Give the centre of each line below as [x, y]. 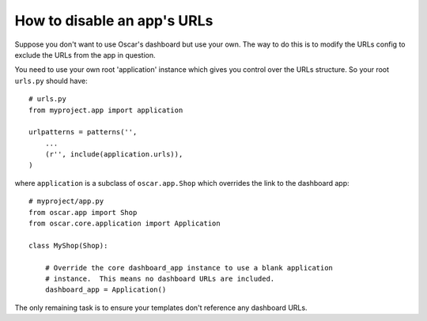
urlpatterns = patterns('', [83, 132]
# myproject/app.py [66, 201]
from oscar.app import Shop [83, 212]
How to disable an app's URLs [114, 21]
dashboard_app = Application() [106, 290]
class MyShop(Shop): [68, 245]
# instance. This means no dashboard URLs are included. [160, 278]
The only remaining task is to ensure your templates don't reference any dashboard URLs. [161, 308]
